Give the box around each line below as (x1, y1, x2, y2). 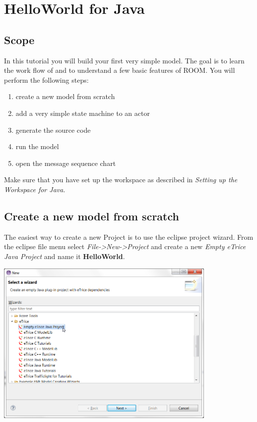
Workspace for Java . (4, 184, 65, 194)
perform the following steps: (4, 74, 89, 85)
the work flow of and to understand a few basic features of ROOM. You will (4, 65, 235, 75)
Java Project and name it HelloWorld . (4, 251, 125, 261)
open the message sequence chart (15, 158, 116, 168)
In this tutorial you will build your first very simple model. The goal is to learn (4, 55, 245, 65)
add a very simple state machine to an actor (15, 107, 150, 118)
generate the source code (15, 124, 91, 135)
